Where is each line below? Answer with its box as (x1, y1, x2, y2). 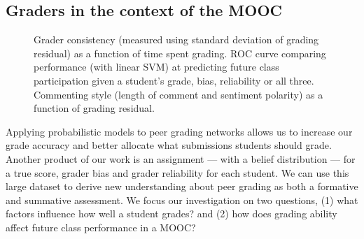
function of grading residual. (34, 101, 155, 115)
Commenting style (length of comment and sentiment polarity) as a (34, 87, 323, 101)
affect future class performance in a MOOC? (6, 219, 196, 234)
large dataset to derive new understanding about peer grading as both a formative (6, 179, 358, 194)
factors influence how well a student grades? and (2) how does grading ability (6, 206, 337, 221)
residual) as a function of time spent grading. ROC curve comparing (34, 45, 326, 60)
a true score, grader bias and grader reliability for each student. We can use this (6, 165, 349, 180)
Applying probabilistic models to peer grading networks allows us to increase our (6, 124, 353, 138)
